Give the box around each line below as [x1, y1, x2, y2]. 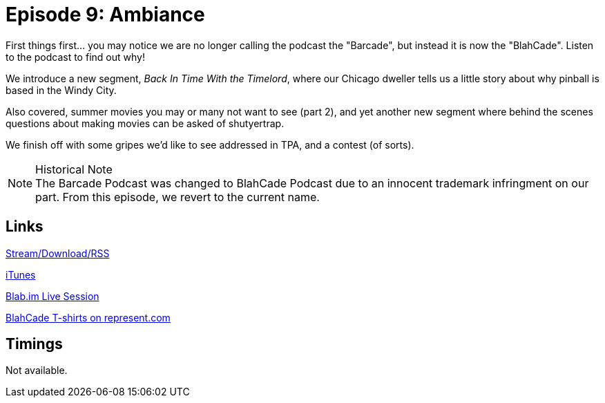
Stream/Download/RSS [6, 247, 110, 259]
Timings [6, 335, 63, 353]
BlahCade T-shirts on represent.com [6, 311, 171, 324]
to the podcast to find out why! [6, 50, 145, 63]
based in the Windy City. [6, 84, 117, 96]
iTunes [6, 268, 36, 281]
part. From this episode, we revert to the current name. [35, 189, 320, 204]
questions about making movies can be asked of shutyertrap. [6, 117, 285, 129]
